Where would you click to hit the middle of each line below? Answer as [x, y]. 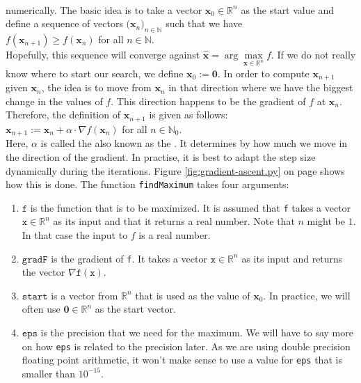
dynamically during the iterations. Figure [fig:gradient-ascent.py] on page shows [175, 170]
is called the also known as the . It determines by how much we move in [194, 143]
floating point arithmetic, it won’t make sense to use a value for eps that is [182, 360]
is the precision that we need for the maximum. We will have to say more [197, 333]
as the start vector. [135, 309]
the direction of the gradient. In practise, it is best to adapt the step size [161, 156]
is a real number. [175, 235]
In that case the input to [75, 235]
